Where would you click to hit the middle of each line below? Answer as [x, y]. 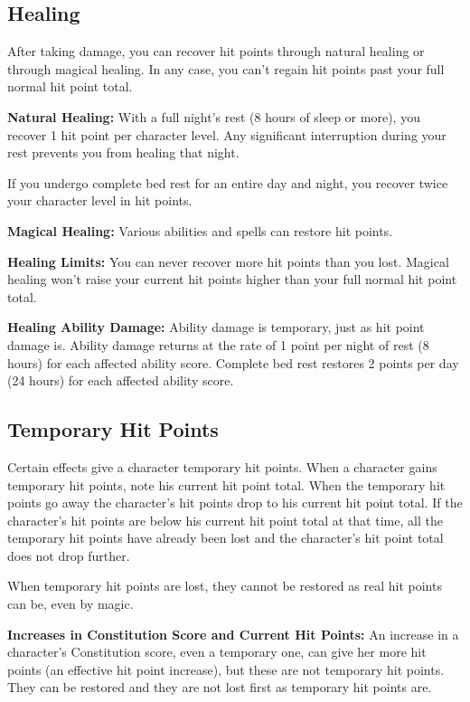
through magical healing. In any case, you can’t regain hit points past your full [226, 68]
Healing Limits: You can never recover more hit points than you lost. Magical [228, 261]
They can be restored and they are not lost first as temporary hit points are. [220, 687]
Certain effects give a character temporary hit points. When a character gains [222, 466]
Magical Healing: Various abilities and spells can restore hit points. [200, 230]
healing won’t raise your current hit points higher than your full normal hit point [232, 279]
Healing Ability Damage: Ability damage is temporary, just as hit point [216, 327]
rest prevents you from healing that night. [123, 152]
